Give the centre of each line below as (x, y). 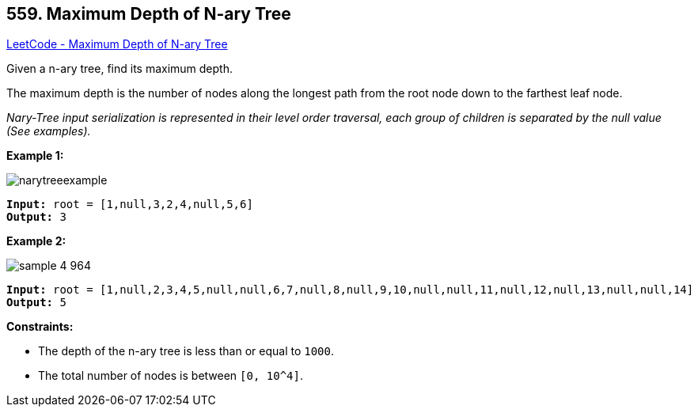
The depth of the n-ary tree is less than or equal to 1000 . (186, 351)
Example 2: (36, 241)
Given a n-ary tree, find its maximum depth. (119, 69)
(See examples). (49, 131)
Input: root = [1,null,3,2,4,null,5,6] (130, 205)
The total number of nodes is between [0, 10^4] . (171, 376)
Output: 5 (36, 303)
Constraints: (40, 327)
